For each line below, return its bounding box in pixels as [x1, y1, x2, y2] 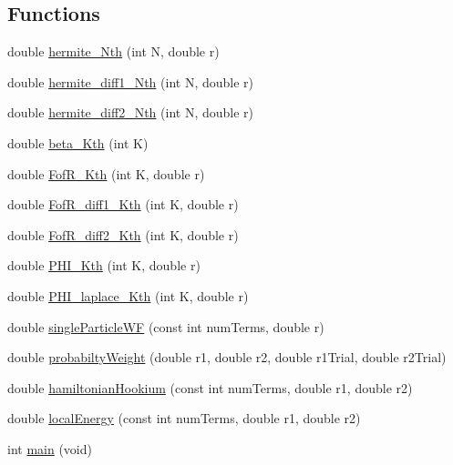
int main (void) [7, 439, 92, 458]
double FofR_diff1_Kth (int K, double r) [7, 195, 239, 214]
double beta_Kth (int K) [7, 133, 149, 152]
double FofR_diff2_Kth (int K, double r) [7, 225, 239, 244]
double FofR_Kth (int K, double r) [7, 164, 205, 183]
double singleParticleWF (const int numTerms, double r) [7, 317, 324, 336]
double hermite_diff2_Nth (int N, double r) [7, 103, 254, 122]
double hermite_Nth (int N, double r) [7, 42, 220, 61]
